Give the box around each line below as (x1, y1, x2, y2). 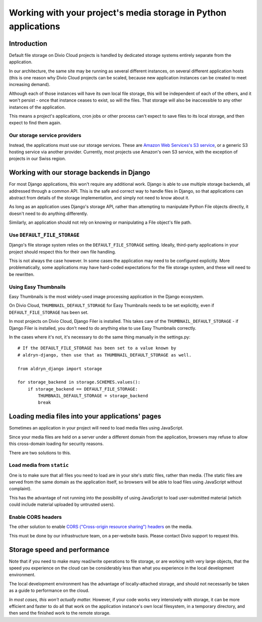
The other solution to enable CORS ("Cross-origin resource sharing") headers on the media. (9, 524, 193, 530)
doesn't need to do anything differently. (9, 211, 88, 216)
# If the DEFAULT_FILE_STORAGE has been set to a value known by (17, 345, 177, 351)
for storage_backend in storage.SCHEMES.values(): (17, 379, 141, 385)
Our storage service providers (9, 132, 82, 139)
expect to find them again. (9, 120, 62, 126)
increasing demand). (9, 82, 50, 88)
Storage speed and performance (9, 545, 110, 554)
